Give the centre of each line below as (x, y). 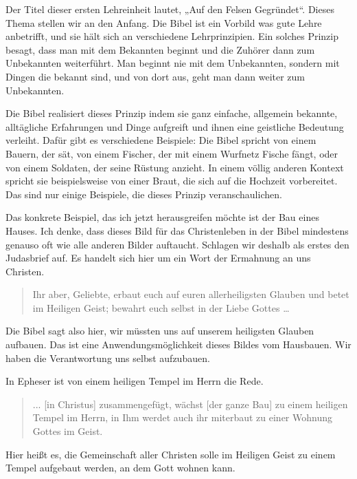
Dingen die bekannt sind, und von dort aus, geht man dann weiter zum (156, 76)
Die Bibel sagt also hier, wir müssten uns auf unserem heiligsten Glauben (160, 331)
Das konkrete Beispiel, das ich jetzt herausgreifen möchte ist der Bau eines (162, 217)
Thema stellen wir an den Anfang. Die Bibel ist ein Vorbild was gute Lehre (164, 22)
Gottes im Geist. (68, 431)
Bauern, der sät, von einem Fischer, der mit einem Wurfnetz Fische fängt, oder (172, 153)
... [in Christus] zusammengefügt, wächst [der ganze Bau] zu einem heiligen (190, 404)
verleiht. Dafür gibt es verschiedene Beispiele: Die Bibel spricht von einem (161, 140)
